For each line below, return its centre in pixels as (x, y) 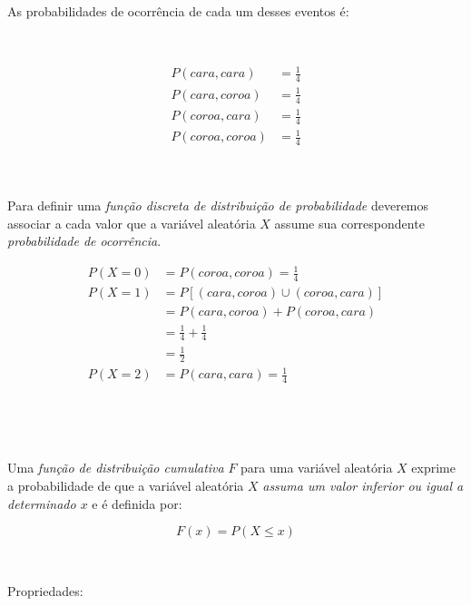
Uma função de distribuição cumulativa (116, 468)
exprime (433, 468)
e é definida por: (137, 503)
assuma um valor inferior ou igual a (363, 486)
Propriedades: (45, 590)
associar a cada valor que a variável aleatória (132, 223)
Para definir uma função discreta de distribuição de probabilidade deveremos (218, 205)
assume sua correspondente (349, 223)
